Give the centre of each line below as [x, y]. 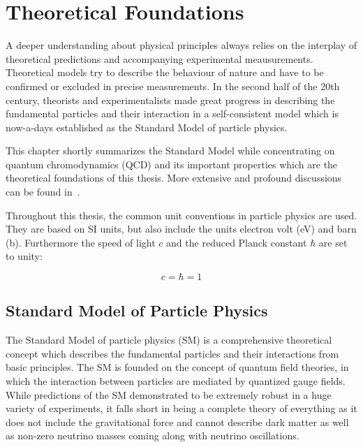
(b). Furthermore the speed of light [81, 242]
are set [333, 242]
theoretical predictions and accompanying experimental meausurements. [160, 58]
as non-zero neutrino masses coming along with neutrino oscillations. [153, 435]
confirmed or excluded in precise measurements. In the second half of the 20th [173, 86]
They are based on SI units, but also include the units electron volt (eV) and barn [181, 229]
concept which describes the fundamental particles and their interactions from [172, 353]
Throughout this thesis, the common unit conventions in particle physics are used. [181, 215]
